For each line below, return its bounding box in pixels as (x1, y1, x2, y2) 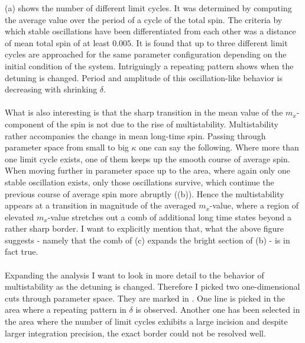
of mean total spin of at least (5, 36, 110, 49)
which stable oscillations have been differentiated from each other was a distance (5, 25, 296, 37)
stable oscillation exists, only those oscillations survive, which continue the (5, 175, 274, 188)
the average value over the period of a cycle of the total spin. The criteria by (5, 13, 283, 25)
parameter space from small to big (5, 141, 129, 153)
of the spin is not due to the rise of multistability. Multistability (47, 117, 278, 130)
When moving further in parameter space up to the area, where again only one (5, 164, 290, 177)
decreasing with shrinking (5, 83, 98, 95)
